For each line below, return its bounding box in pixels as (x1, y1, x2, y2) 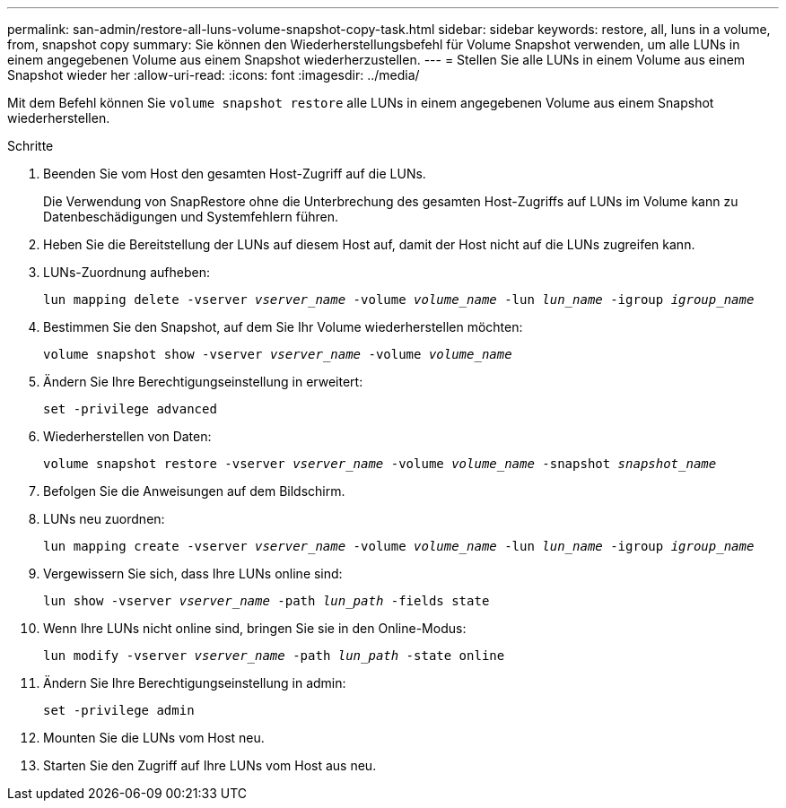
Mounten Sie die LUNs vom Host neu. (43, 730, 265, 745)
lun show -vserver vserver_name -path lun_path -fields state (43, 594, 490, 608)
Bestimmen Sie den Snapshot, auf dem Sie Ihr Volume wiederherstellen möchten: (43, 319, 523, 334)
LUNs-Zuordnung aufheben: (43, 265, 210, 280)
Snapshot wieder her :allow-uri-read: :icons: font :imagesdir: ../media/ (7, 67, 420, 83)
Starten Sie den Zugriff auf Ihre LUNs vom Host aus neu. (43, 758, 377, 773)
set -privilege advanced (43, 402, 217, 416)
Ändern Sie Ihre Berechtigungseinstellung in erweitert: (43, 374, 363, 389)
